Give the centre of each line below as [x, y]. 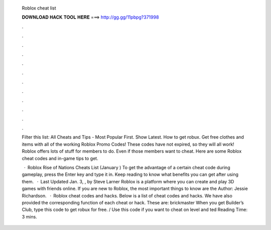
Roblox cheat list [39, 8]
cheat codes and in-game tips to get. [60, 158]
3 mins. [29, 216]
